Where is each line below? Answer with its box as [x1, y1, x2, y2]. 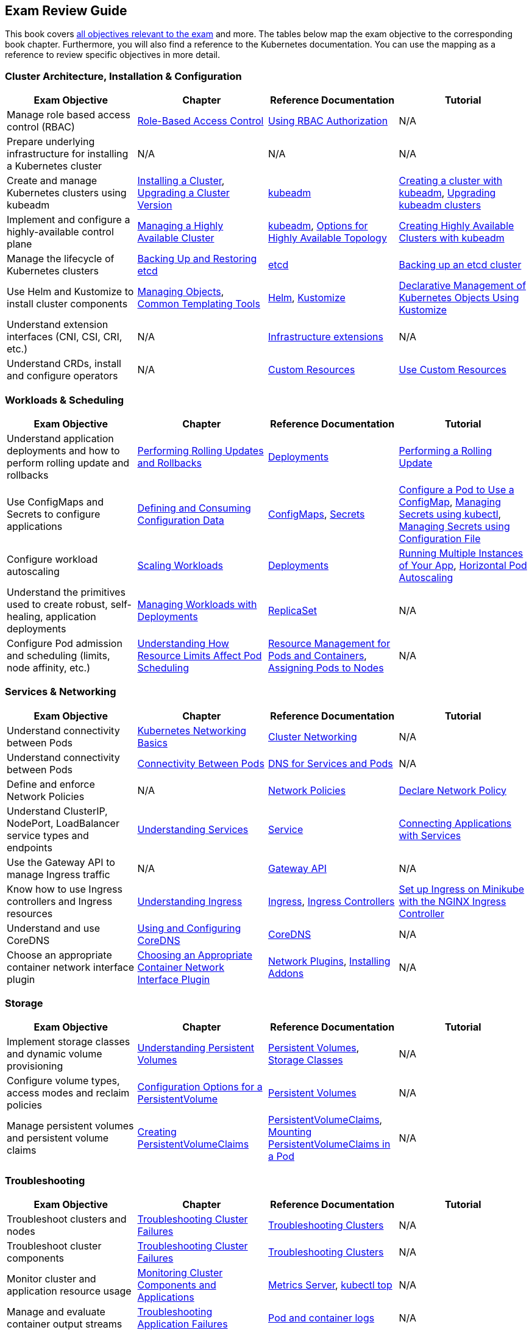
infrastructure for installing [7, 148, 129, 160]
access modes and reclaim [7, 1087, 130, 1099]
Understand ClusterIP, [7, 804, 108, 817]
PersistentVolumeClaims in [268, 1138, 391, 1151]
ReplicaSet [268, 604, 317, 617]
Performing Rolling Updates [137, 444, 264, 457]
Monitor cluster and [7, 1273, 96, 1285]
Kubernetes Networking [137, 724, 247, 737]
